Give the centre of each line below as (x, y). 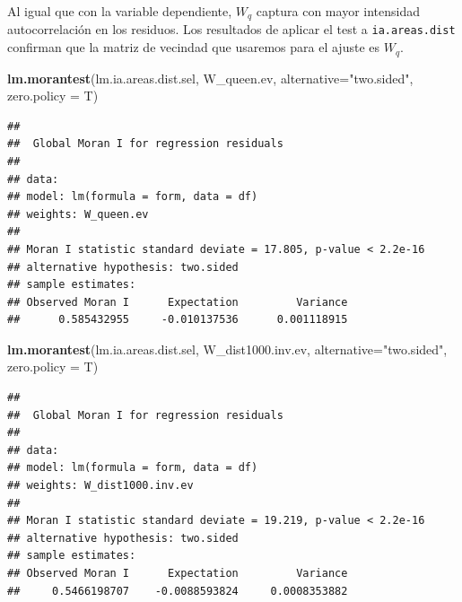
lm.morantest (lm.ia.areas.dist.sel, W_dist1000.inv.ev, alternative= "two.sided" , (227, 349)
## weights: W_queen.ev (78, 214)
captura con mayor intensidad (338, 11)
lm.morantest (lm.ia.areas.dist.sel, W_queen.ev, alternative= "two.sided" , (210, 78)
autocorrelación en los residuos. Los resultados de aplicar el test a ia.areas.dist (231, 29)
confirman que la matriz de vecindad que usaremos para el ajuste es (193, 47)
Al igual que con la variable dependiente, (120, 11)
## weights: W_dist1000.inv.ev (100, 486)
